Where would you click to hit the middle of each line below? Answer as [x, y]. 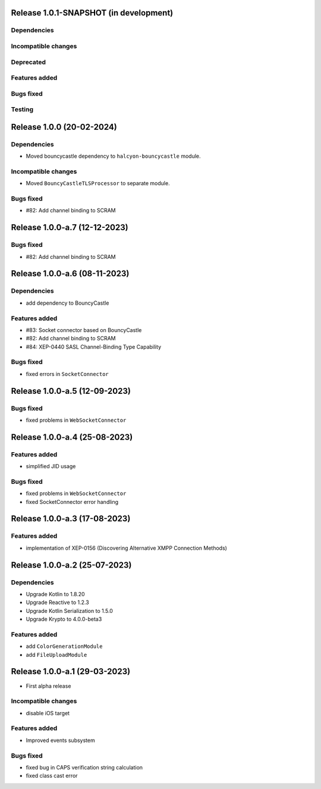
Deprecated [29, 62]
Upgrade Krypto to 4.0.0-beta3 [64, 619]
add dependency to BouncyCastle [67, 303]
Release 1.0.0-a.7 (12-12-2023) [70, 228]
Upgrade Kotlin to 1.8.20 [56, 594]
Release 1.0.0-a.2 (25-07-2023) [71, 565]
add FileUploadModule [56, 655]
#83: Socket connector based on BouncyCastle [84, 330]
